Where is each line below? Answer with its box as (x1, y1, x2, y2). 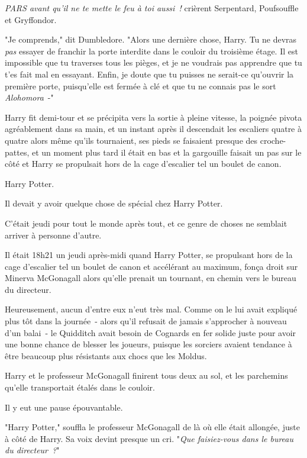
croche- (260, 134, 286, 146)
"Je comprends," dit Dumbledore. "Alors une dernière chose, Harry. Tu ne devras (5, 33, 297, 46)
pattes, (5, 146, 30, 158)
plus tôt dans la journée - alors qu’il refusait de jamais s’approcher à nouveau (5, 315, 287, 327)
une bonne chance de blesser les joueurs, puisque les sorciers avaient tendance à (5, 338, 292, 350)
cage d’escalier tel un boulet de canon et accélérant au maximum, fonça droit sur (5, 260, 298, 272)
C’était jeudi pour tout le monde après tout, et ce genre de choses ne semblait (5, 217, 287, 229)
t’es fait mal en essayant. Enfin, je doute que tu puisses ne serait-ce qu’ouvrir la (5, 67, 294, 80)
